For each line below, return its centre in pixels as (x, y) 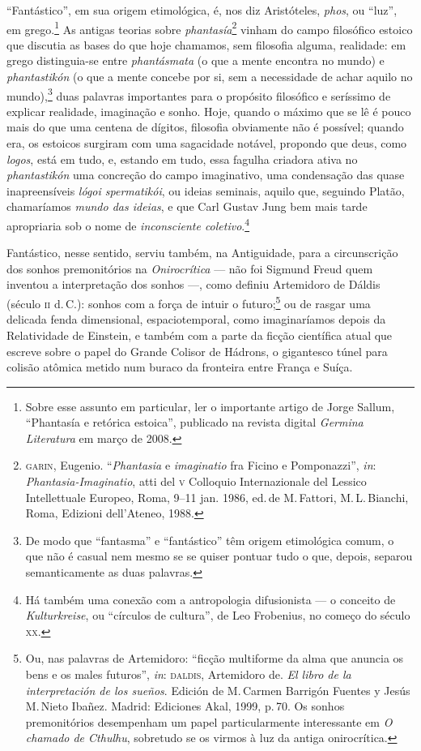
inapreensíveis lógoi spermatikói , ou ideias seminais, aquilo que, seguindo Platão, (206, 190)
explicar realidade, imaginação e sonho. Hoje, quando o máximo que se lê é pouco (209, 111)
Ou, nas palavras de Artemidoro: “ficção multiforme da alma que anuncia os (215, 658)
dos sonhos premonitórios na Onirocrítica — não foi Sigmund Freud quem (190, 268)
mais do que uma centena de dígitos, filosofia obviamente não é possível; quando (205, 127)
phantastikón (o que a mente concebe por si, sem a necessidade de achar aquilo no (210, 77)
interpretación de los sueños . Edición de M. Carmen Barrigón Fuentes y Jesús (218, 690)
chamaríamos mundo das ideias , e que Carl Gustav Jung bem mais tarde (187, 206)
